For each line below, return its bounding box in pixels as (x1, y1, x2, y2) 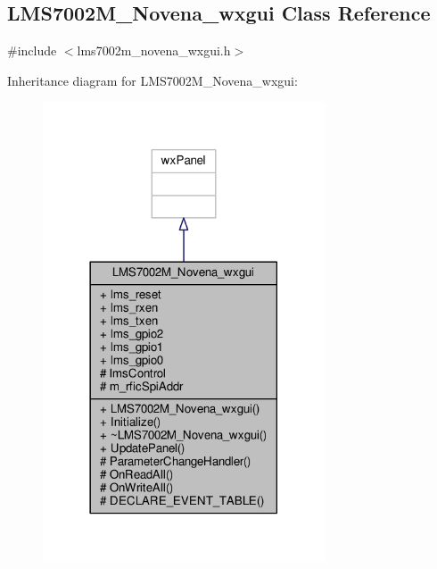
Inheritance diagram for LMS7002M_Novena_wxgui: (7, 71, 298, 89)
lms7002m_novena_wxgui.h (77, 41, 231, 60)
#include (7, 41, 57, 60)
